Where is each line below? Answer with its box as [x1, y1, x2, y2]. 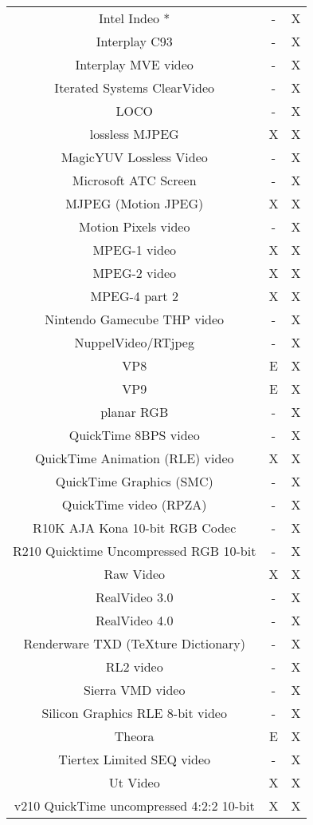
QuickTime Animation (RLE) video [34, 449, 234, 467]
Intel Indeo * [99, 9, 170, 27]
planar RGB [100, 403, 169, 421]
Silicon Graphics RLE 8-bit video [41, 704, 227, 722]
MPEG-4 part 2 [90, 287, 178, 305]
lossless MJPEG [89, 125, 179, 143]
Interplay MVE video [75, 55, 194, 73]
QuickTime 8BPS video [68, 426, 200, 444]
